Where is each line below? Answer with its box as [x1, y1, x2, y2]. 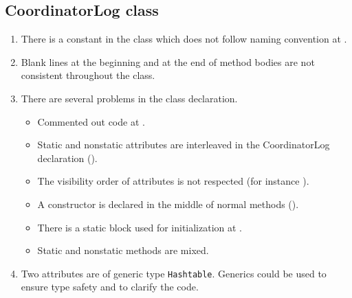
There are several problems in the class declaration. [21, 91, 238, 105]
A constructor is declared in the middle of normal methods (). [37, 196, 299, 211]
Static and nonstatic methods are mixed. [37, 243, 209, 257]
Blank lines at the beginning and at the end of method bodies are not [21, 54, 315, 69]
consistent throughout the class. [21, 68, 155, 82]
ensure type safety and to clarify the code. [21, 279, 199, 294]
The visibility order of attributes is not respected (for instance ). [37, 174, 309, 188]
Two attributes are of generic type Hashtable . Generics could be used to [21, 266, 327, 280]
